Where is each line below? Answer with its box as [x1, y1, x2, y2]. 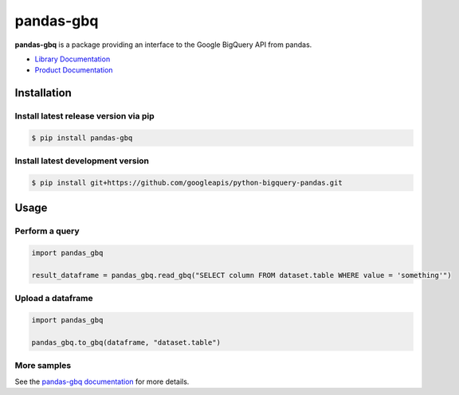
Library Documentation [34, 54, 111, 64]
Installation [14, 86, 72, 100]
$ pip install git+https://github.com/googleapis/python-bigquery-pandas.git [31, 178, 343, 187]
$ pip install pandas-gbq [31, 133, 133, 143]
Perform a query [14, 225, 80, 237]
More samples [14, 360, 72, 371]
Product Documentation [34, 65, 113, 75]
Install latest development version [14, 155, 150, 166]
